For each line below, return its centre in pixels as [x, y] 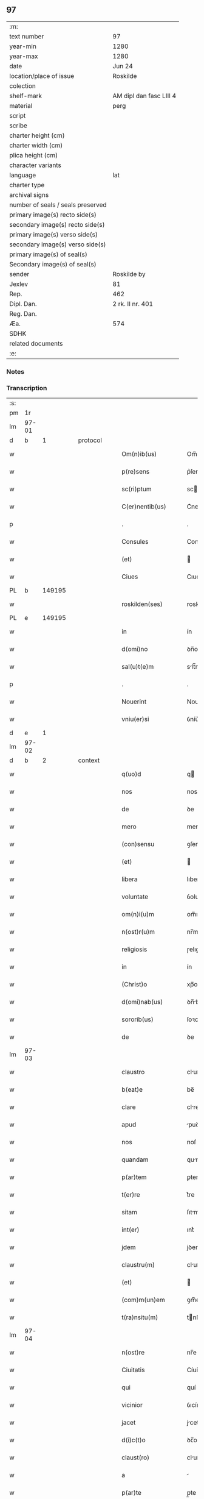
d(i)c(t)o [133, 1440]
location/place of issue [42, 76]
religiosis [134, 949]
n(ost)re [133, 1353]
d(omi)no [134, 649]
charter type [27, 185]
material [21, 105]
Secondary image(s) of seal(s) [53, 264]
